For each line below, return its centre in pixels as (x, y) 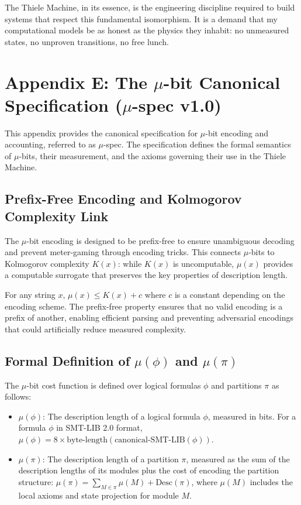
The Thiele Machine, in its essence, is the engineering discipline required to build (150, 7)
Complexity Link (57, 216)
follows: (18, 396)
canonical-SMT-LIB (150, 440)
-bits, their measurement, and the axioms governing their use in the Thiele (153, 155)
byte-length (87, 440)
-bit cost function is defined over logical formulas (114, 385)
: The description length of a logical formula (122, 416)
